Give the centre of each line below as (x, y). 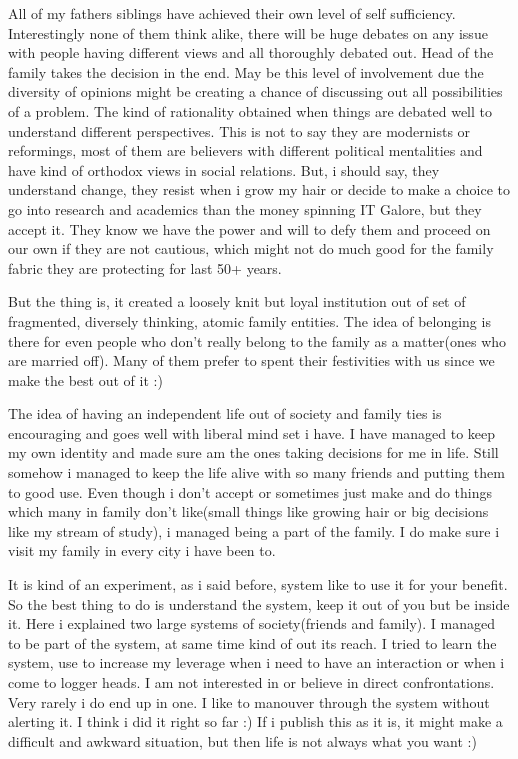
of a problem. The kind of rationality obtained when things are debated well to (250, 110)
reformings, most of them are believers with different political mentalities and (245, 150)
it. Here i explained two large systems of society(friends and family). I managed (251, 623)
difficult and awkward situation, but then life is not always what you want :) (242, 740)
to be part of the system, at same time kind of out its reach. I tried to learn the (252, 642)
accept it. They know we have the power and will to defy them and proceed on (249, 228)
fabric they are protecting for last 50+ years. (145, 267)
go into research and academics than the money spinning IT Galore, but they (245, 208)
